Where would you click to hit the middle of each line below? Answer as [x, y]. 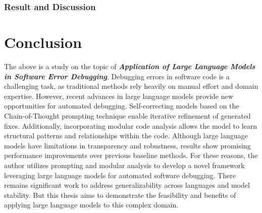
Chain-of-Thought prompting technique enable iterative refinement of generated [127, 115]
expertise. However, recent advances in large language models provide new [119, 96]
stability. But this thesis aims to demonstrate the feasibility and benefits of [120, 195]
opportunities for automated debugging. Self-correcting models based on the [122, 106]
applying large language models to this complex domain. [91, 205]
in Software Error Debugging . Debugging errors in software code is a [117, 76]
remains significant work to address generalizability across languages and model [127, 185]
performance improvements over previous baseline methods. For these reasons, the [131, 155]
